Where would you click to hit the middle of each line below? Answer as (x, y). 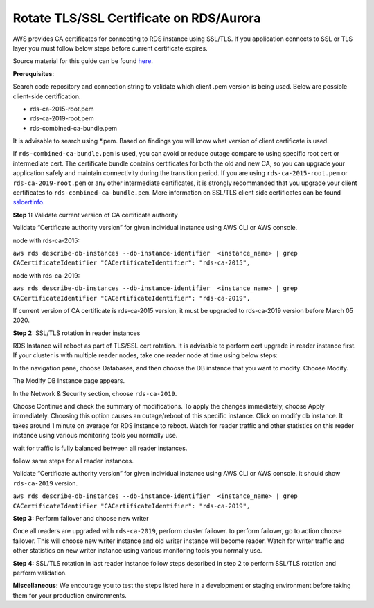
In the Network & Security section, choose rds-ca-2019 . (95, 393)
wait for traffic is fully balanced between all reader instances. (100, 448)
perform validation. (40, 573)
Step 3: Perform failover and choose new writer (81, 518)
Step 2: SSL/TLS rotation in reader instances (77, 333)
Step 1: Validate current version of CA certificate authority (95, 215)
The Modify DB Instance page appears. (69, 381)
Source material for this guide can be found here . (83, 61)
